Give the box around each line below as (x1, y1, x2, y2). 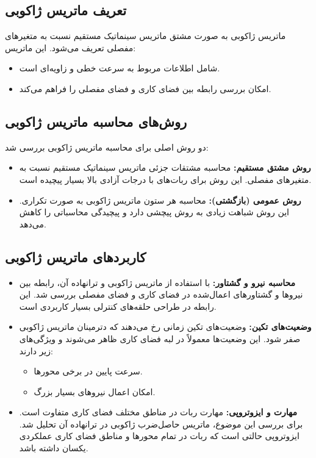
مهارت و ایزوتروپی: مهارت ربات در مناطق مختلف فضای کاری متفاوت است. (19, 406, 298, 418)
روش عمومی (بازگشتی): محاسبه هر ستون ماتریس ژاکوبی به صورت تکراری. (19, 193, 301, 206)
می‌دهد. (19, 217, 46, 230)
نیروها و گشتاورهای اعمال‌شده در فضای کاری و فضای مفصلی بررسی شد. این (19, 288, 303, 301)
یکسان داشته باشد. (19, 442, 88, 454)
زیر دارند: (19, 344, 53, 357)
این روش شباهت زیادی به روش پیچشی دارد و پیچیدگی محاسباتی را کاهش (19, 206, 289, 218)
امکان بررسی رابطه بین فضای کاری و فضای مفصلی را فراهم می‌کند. (19, 82, 271, 95)
